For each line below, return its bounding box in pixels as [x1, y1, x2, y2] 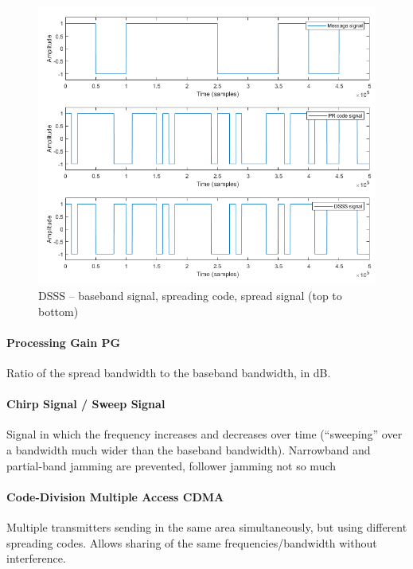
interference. [6, 550, 66, 567]
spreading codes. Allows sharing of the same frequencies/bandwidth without [6, 534, 377, 551]
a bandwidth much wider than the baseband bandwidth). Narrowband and [6, 441, 371, 458]
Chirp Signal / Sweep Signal [6, 396, 166, 412]
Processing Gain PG [6, 333, 121, 350]
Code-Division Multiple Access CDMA [6, 488, 224, 505]
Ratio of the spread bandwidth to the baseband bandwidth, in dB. [6, 364, 331, 380]
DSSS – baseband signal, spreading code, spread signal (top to [38, 287, 342, 303]
